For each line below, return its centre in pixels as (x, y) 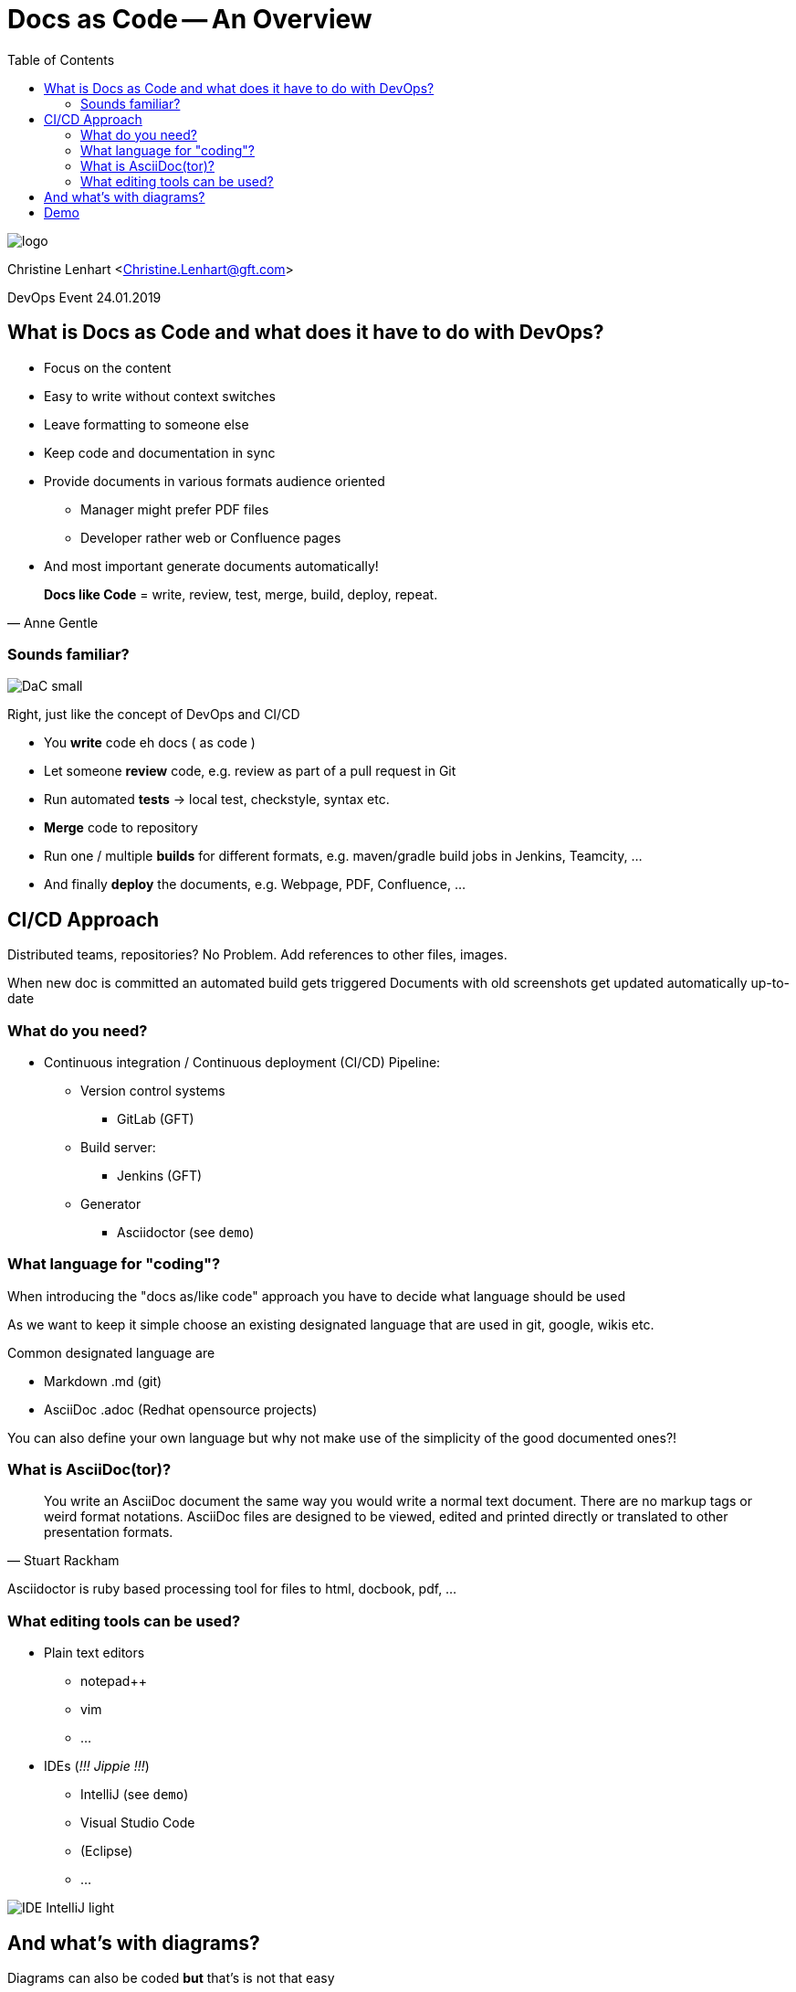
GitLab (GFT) (156, 1118)
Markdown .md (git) (103, 1381)
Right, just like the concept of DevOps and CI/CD (154, 715)
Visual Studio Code (138, 1823)
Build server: (118, 1147)
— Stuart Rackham (63, 1561)
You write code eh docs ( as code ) (150, 743)
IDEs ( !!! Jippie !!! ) (97, 1766)
